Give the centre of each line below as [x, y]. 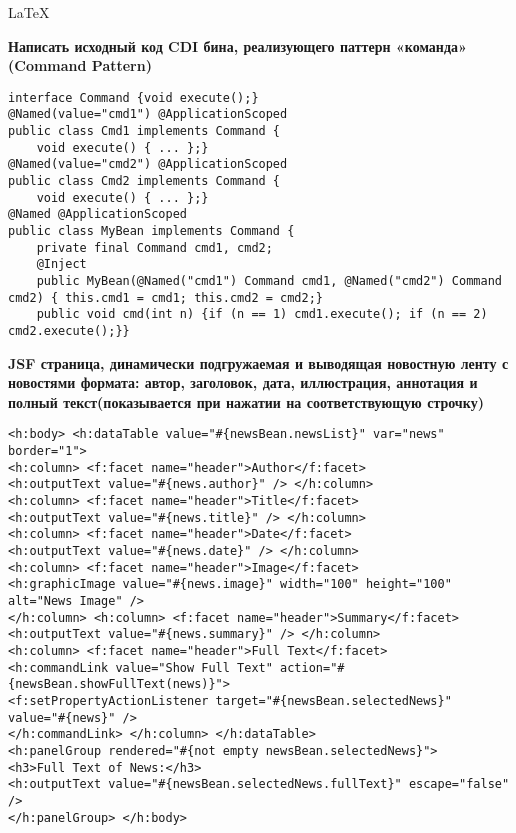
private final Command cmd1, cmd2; [154, 247]
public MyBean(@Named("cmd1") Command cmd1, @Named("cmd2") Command [269, 281]
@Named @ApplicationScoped [97, 214]
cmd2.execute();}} [69, 330]
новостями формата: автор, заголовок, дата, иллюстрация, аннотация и [243, 382]
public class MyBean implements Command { [151, 231]
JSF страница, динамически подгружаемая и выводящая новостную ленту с [258, 362]
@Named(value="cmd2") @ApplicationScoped [148, 164]
